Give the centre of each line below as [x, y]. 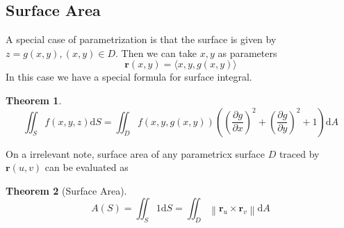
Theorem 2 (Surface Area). [66, 190]
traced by [299, 153]
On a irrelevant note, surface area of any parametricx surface [135, 153]
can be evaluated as [87, 167]
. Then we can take [156, 52]
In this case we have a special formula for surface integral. [129, 77]
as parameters [247, 52]
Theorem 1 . [34, 100]
